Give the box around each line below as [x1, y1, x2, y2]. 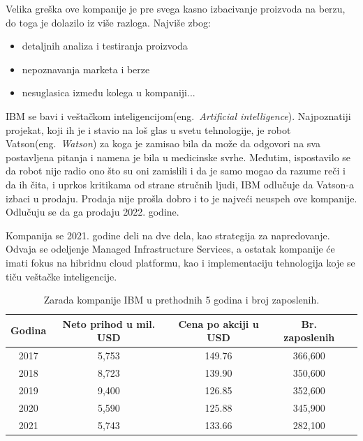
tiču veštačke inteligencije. [6, 269, 117, 283]
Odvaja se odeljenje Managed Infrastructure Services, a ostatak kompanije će [6, 241, 335, 256]
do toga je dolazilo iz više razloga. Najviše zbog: [6, 15, 211, 29]
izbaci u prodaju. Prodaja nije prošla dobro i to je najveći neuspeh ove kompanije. [6, 190, 357, 205]
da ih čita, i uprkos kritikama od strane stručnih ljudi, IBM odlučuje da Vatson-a [6, 177, 354, 191]
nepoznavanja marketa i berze [22, 61, 150, 76]
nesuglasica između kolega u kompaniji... [22, 85, 195, 100]
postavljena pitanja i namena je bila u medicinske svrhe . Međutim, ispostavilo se [6, 149, 351, 164]
